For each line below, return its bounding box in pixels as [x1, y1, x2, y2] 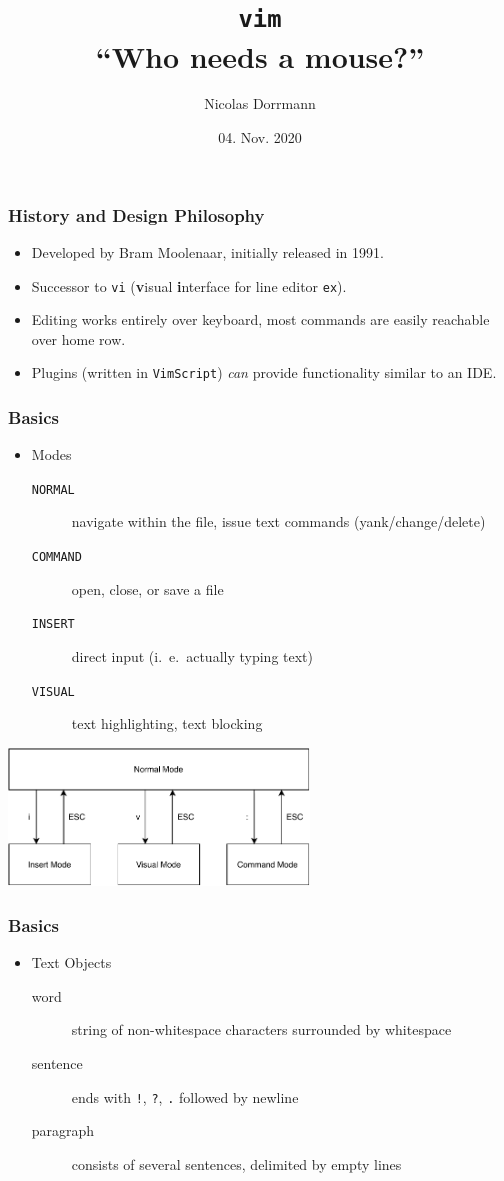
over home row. [31, 328, 126, 349]
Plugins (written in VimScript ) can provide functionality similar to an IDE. [31, 362, 497, 383]
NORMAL [31, 482, 75, 497]
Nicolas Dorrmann [204, 93, 316, 114]
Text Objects [31, 952, 112, 973]
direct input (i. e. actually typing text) [71, 645, 313, 666]
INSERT [31, 617, 75, 632]
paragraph [31, 1120, 95, 1141]
